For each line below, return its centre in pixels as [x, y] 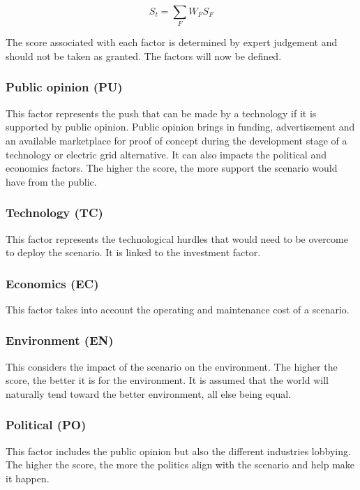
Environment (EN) [60, 340]
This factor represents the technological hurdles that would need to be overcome [177, 238]
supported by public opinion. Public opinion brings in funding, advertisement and [180, 127]
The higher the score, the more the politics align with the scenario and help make [180, 465]
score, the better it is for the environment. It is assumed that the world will [167, 380]
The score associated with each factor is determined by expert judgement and [172, 42]
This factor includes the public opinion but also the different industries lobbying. [178, 451]
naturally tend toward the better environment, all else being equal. [148, 393]
